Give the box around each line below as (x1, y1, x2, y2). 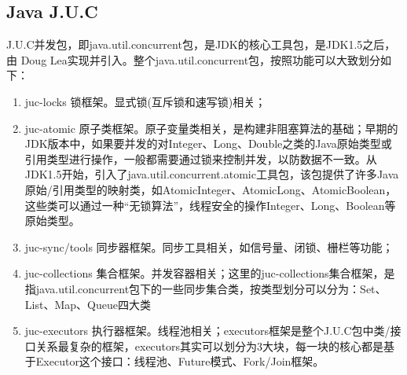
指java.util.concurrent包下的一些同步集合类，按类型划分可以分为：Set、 (24, 280, 387, 296)
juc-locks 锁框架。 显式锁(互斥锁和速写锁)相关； (24, 93, 266, 109)
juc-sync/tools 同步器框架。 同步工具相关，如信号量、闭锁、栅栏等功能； (24, 238, 394, 255)
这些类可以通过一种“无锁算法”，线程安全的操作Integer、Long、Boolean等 (24, 197, 396, 213)
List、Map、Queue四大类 (24, 296, 151, 312)
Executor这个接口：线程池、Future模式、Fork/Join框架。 (35, 353, 324, 369)
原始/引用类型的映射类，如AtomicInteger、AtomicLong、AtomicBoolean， (24, 181, 397, 197)
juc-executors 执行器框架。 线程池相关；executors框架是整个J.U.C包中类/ (24, 322, 390, 339)
